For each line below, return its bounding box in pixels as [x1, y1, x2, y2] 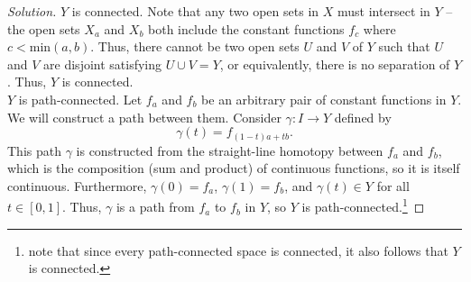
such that [378, 37, 430, 56]
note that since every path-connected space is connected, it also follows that [28, 241, 448, 259]
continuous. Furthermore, [7, 176, 147, 195]
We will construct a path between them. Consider [7, 107, 282, 126]
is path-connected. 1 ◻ [301, 195, 425, 216]
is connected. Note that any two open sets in [71, 2, 319, 20]
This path [7, 141, 61, 159]
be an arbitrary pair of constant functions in [201, 89, 447, 108]
